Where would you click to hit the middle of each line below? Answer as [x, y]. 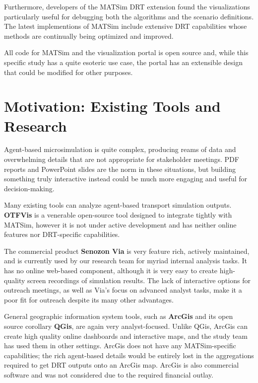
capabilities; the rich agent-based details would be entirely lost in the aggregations [129, 355]
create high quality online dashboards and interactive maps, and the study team [126, 336]
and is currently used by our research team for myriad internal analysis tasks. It [126, 261]
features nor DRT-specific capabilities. [62, 234]
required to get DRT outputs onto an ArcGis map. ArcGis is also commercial [122, 365]
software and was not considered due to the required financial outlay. [109, 374]
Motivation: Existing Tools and [112, 106]
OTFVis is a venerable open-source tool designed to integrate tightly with [118, 215]
